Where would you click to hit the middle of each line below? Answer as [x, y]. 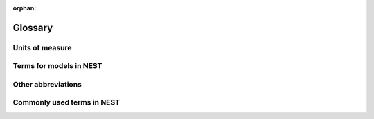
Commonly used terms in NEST [66, 102]
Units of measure [42, 47]
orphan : [25, 8]
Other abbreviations [47, 84]
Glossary [33, 28]
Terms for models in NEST [57, 66]
